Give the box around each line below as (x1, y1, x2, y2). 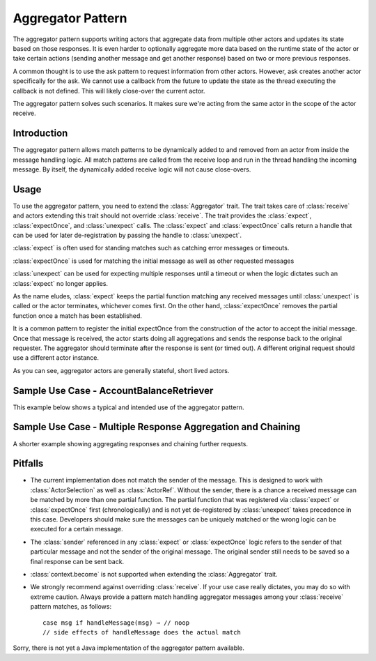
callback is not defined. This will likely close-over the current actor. (13, 86, 205, 95)
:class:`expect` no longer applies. (13, 279, 108, 287)
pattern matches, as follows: (30, 602, 111, 611)
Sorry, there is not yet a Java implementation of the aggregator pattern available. (13, 644, 245, 652)
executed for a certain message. (30, 525, 123, 533)
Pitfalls (13, 457, 44, 470)
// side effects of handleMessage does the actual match (42, 628, 242, 636)
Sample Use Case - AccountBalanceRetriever (13, 384, 214, 397)
